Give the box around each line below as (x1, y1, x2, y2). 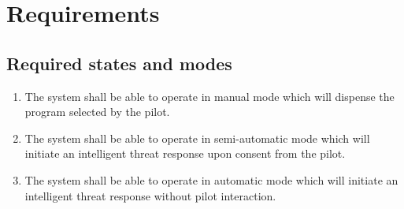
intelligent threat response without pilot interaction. (24, 187, 276, 203)
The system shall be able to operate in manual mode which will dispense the (24, 88, 395, 104)
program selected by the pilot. (24, 103, 170, 120)
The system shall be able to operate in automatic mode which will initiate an (24, 171, 398, 188)
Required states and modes (6, 50, 232, 75)
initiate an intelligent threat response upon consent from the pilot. (24, 145, 346, 162)
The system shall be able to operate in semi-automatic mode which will (24, 129, 370, 146)
